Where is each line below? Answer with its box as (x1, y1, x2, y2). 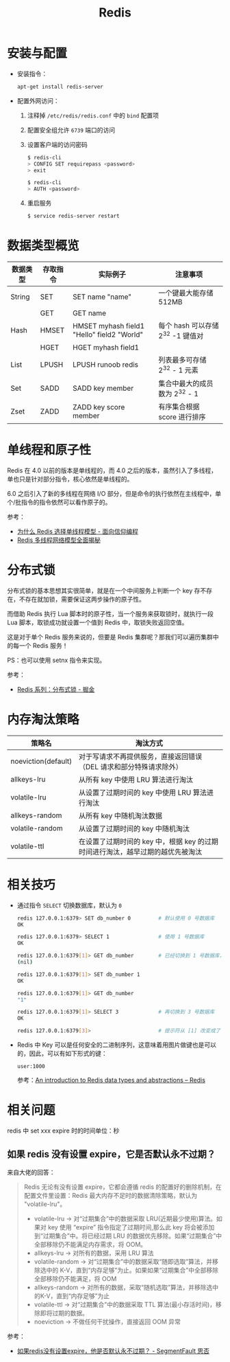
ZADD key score (73, 402, 125, 411)
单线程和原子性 (7, 442, 92, 458)
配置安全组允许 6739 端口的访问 (27, 126, 116, 134)
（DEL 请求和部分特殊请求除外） (78, 762, 183, 771)
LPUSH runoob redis (73, 360, 139, 370)
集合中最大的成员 (158, 378, 214, 388)
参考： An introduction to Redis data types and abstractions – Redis (16, 1076, 205, 1085)
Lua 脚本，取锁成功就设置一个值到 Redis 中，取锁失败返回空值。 (7, 618, 188, 626)
